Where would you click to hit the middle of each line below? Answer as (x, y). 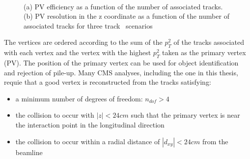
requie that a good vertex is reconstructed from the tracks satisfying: (108, 82)
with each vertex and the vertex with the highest (78, 52)
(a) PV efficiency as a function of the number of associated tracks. (123, 6)
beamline (29, 152)
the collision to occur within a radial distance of (88, 141)
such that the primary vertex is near (185, 115)
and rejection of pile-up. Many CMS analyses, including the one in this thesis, (121, 72)
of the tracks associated (209, 42)
